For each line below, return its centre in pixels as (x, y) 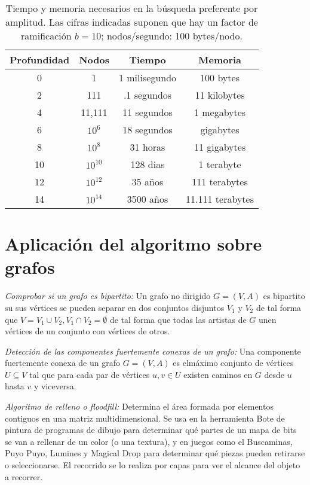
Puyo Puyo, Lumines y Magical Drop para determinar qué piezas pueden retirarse (155, 453)
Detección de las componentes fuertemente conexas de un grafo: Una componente (153, 351)
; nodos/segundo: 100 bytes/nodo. (172, 36)
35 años (148, 182)
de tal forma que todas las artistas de (178, 319)
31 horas (148, 147)
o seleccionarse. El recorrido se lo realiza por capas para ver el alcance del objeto (153, 465)
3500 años (148, 199)
